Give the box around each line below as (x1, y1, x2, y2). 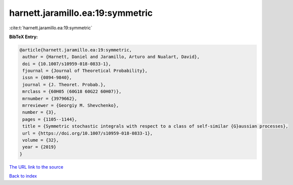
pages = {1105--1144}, (22, 117, 78, 122)
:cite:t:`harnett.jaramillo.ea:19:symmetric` (9, 25, 93, 31)
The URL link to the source (9, 164, 64, 170)
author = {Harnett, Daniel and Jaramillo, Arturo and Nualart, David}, (22, 54, 200, 60)
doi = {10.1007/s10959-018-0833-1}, (22, 61, 111, 66)
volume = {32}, (22, 137, 59, 143)
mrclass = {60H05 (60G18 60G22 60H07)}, (22, 89, 122, 94)
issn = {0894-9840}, (22, 75, 72, 80)
